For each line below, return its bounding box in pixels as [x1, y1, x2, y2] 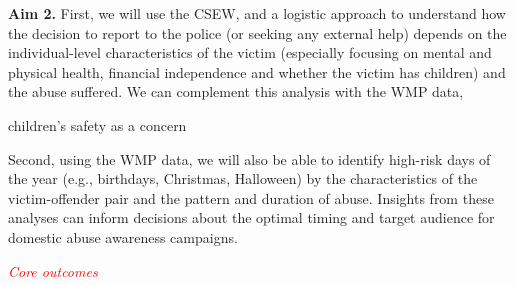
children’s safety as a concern [8, 114, 187, 135]
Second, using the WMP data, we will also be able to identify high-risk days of [8, 148, 491, 169]
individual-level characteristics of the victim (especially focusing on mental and [8, 42, 492, 63]
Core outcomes [8, 260, 98, 281]
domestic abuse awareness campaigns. [8, 226, 238, 247]
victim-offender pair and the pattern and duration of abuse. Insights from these [8, 187, 494, 208]
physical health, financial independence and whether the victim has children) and [8, 61, 506, 82]
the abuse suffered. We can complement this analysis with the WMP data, [8, 81, 464, 102]
